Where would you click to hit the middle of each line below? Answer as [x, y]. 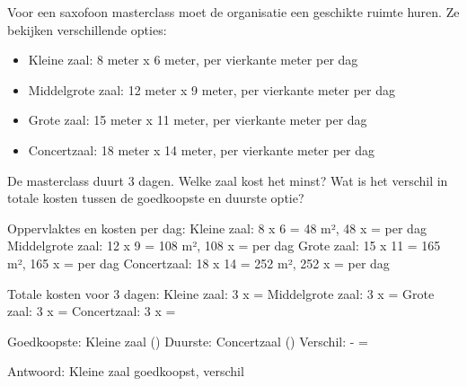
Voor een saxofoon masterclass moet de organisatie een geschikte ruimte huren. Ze [233, 12]
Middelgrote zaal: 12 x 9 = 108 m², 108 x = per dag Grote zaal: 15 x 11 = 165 [224, 246]
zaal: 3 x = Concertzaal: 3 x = [92, 311]
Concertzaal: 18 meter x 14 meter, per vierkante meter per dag [202, 149]
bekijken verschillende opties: [87, 29]
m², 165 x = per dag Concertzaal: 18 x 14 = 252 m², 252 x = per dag [198, 263]
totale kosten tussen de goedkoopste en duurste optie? [156, 198]
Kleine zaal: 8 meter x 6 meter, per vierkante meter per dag [193, 60]
